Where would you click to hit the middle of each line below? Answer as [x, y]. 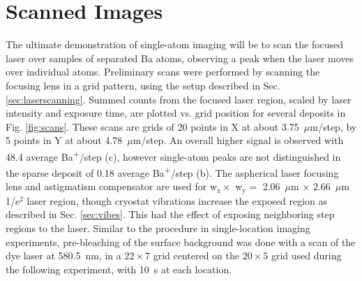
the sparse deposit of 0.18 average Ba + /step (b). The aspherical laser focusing [172, 172]
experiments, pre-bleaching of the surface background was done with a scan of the [181, 242]
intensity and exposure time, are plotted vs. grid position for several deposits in [176, 113]
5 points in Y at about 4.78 [64, 140]
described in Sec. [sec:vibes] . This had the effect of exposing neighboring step [170, 214]
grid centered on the [196, 255]
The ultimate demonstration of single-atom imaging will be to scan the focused [175, 44]
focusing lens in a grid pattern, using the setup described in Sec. [143, 85]
